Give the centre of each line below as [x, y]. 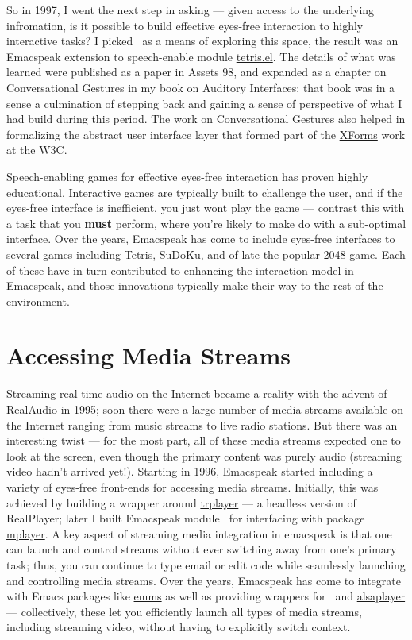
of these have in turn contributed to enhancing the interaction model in [180, 270]
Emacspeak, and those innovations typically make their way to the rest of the [195, 285]
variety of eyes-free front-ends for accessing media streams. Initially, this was [193, 486]
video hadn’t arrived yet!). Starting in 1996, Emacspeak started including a [190, 471]
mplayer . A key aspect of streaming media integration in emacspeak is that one [199, 533]
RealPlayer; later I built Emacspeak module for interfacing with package [186, 518]
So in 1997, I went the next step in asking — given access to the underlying [191, 10]
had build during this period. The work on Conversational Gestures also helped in [206, 119]
